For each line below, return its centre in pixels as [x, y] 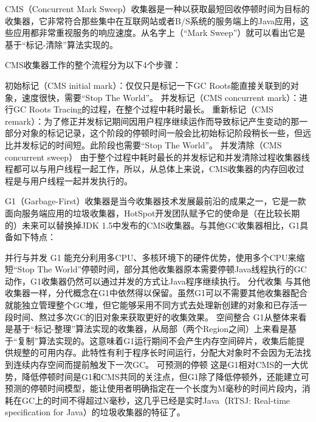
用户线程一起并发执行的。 [81, 180]
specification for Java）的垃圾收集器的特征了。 [95, 412]
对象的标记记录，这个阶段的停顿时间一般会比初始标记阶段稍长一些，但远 [166, 133]
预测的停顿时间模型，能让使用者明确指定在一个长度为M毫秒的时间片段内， [153, 388]
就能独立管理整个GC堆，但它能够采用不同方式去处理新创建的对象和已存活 [152, 305]
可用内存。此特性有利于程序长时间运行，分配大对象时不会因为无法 [170, 352]
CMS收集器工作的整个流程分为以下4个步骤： [93, 65]
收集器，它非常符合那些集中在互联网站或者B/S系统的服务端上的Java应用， [153, 20]
